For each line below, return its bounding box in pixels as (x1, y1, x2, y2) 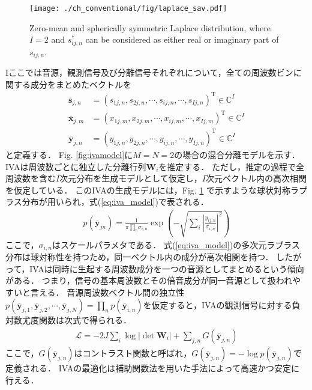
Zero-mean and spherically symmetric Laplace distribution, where (29, 21, 271, 34)
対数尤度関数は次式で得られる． (5, 314, 131, 326)
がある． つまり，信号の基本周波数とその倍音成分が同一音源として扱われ (5, 274, 293, 287)
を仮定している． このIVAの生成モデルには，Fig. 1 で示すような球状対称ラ (5, 183, 299, 196)
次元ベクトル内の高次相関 (205, 172, 307, 184)
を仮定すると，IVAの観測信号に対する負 (143, 299, 301, 311)
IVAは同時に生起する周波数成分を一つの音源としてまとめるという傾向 (29, 262, 304, 275)
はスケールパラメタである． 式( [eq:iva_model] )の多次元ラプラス (52, 238, 300, 251)
